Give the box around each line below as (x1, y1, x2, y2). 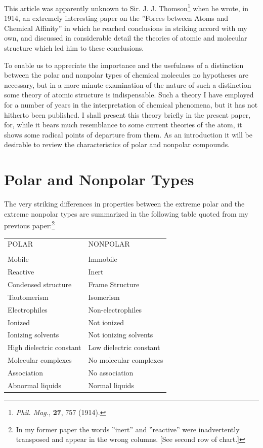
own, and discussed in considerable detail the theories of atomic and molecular (4, 32, 247, 43)
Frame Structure (88, 279, 140, 290)
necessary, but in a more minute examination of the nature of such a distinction (4, 79, 251, 90)
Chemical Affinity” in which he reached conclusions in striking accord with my (4, 22, 247, 33)
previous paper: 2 (4, 219, 55, 230)
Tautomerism (8, 291, 49, 302)
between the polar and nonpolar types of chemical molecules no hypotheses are (4, 70, 249, 80)
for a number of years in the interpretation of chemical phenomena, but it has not (4, 99, 258, 110)
